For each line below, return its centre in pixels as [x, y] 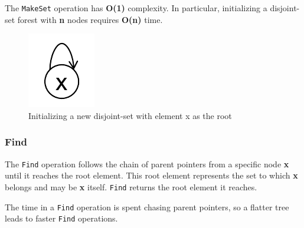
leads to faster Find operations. [61, 218]
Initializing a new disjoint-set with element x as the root [130, 115]
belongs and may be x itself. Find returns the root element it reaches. [131, 186]
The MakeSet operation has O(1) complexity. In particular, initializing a [136, 8]
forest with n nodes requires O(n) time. [90, 19]
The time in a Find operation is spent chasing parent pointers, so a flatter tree [147, 206]
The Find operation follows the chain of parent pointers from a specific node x [147, 163]
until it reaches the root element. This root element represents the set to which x [151, 175]
